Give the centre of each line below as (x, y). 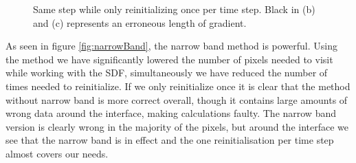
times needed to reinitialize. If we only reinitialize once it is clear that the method (178, 86)
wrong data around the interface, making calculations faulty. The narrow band (171, 113)
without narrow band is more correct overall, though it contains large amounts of (177, 99)
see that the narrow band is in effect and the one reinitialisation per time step (170, 140)
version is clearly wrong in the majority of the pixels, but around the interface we (177, 126)
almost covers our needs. (57, 153)
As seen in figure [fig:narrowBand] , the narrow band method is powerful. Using (172, 46)
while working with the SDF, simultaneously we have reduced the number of (167, 73)
